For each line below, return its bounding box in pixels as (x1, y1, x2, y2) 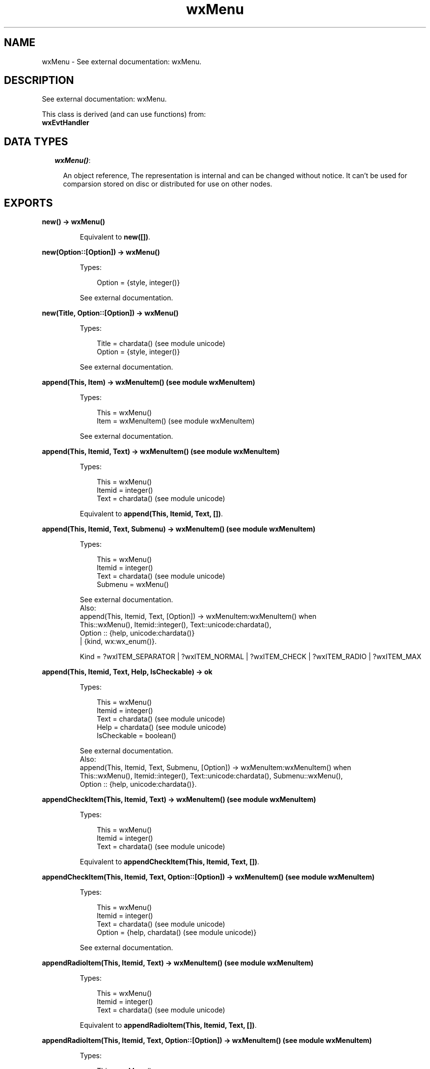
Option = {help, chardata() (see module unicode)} (97, 928, 257, 937)
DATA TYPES (4, 135, 68, 148)
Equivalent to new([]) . (80, 233, 151, 241)
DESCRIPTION (4, 74, 74, 87)
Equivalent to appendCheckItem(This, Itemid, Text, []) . (80, 857, 260, 866)
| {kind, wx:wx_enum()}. (80, 637, 157, 646)
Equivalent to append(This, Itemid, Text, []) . (80, 509, 223, 518)
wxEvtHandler (42, 118, 89, 127)
